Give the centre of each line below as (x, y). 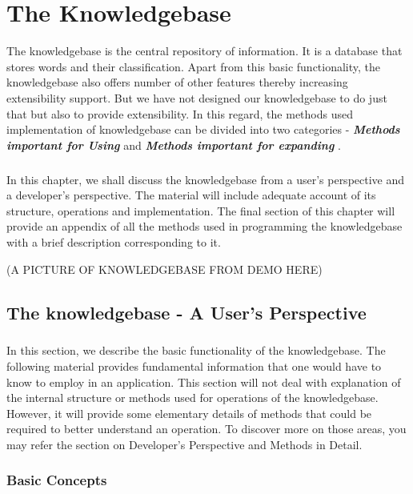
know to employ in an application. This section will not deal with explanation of (204, 382)
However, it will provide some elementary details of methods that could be (189, 413)
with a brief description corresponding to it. (114, 242)
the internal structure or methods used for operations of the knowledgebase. (192, 398)
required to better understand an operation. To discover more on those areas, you (206, 429)
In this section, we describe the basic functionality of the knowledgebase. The (196, 350)
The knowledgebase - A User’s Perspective (186, 312)
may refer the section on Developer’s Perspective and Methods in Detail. (184, 444)
